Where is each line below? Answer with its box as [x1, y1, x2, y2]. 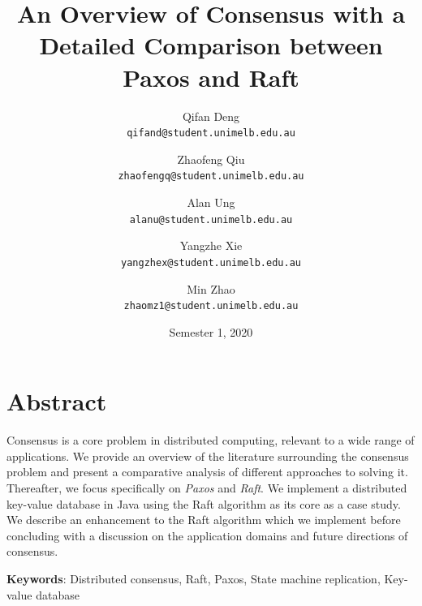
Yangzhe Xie [179, 237, 243, 254]
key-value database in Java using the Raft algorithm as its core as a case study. [6, 495, 401, 512]
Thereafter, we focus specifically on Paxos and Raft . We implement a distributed [6, 479, 407, 496]
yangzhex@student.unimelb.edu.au [121, 256, 301, 269]
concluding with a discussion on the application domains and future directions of [6, 526, 408, 544]
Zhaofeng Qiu [177, 150, 245, 167]
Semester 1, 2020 [169, 323, 253, 340]
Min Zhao [187, 280, 235, 297]
